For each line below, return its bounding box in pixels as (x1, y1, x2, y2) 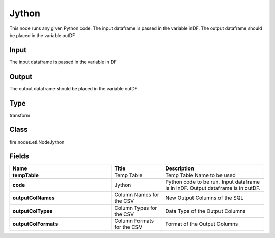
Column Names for (114, 191, 160, 198)
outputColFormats (12, 221, 58, 228)
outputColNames (12, 194, 55, 201)
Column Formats (114, 217, 154, 224)
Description (165, 165, 195, 172)
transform (9, 112, 31, 118)
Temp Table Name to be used (165, 172, 236, 179)
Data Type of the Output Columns (165, 208, 246, 215)
